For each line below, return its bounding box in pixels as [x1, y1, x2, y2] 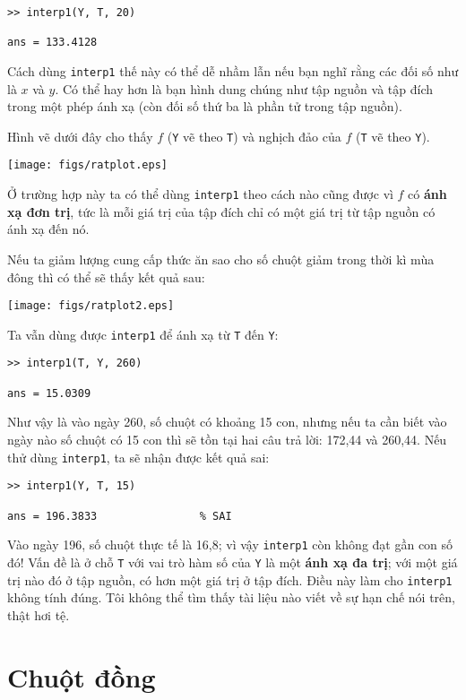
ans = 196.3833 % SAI [7, 509, 232, 523]
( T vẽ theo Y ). [355, 126, 430, 145]
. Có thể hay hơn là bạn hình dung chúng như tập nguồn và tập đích [55, 79, 434, 98]
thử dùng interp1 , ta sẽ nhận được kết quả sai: [7, 447, 270, 466]
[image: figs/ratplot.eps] [7, 159, 168, 172]
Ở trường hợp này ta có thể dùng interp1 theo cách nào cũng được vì [7, 185, 393, 203]
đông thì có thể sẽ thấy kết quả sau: [7, 267, 205, 286]
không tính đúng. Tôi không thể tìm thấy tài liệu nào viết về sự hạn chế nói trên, [7, 588, 455, 607]
